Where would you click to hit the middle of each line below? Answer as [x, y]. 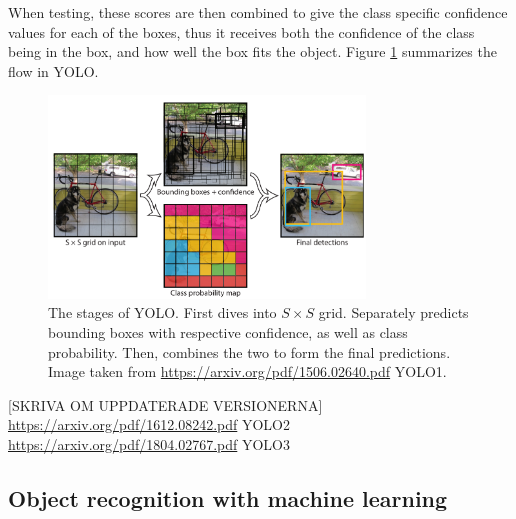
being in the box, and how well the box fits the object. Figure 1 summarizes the [252, 51]
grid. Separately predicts [393, 312]
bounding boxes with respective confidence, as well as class [228, 331]
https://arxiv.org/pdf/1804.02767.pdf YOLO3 [149, 443]
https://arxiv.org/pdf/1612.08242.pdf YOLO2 [149, 424]
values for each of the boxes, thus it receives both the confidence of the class [241, 31]
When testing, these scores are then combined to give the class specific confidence [258, 12]
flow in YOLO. [53, 70]
